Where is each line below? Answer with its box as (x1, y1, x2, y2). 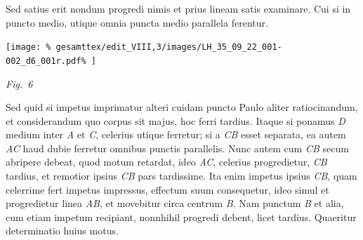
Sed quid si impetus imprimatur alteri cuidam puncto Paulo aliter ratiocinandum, (6, 100, 358, 114)
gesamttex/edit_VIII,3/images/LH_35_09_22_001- (55, 42, 282, 53)
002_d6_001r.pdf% (6, 55, 86, 66)
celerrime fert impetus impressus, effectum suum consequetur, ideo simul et (6, 182, 329, 196)
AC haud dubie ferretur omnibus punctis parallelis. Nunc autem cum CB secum (6, 140, 349, 155)
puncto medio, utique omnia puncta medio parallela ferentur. (6, 15, 268, 29)
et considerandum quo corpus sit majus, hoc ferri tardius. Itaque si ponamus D (6, 113, 345, 128)
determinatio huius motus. (6, 223, 119, 238)
